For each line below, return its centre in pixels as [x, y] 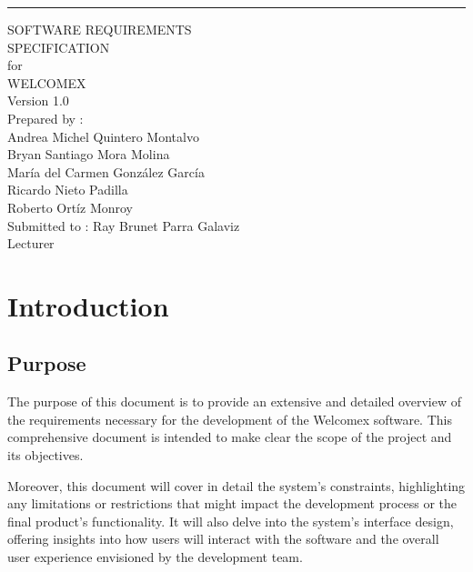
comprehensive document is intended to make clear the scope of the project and [230, 437]
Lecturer [31, 243]
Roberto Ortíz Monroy [70, 207]
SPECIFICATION [59, 47]
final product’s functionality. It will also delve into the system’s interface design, [231, 521]
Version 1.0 [38, 100]
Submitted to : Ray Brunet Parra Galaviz [124, 225]
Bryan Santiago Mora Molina [89, 154]
